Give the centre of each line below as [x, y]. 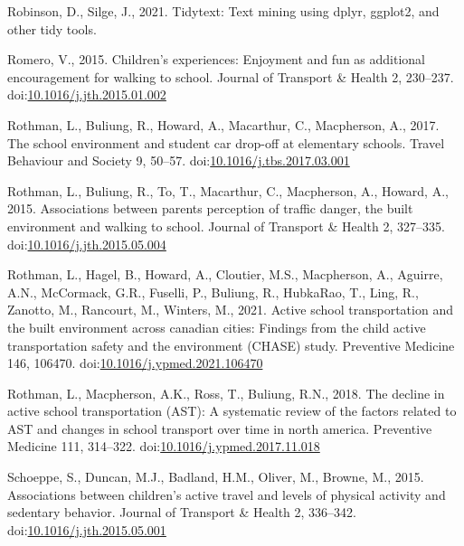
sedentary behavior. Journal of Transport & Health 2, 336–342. [182, 512]
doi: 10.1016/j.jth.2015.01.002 [87, 94]
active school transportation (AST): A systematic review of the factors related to [232, 411]
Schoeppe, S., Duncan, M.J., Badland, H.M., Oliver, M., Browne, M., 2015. [216, 477]
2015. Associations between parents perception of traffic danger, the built [210, 208]
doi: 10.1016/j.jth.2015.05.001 [87, 529]
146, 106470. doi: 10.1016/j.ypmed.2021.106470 [135, 363]
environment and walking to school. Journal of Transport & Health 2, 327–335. [226, 226]
